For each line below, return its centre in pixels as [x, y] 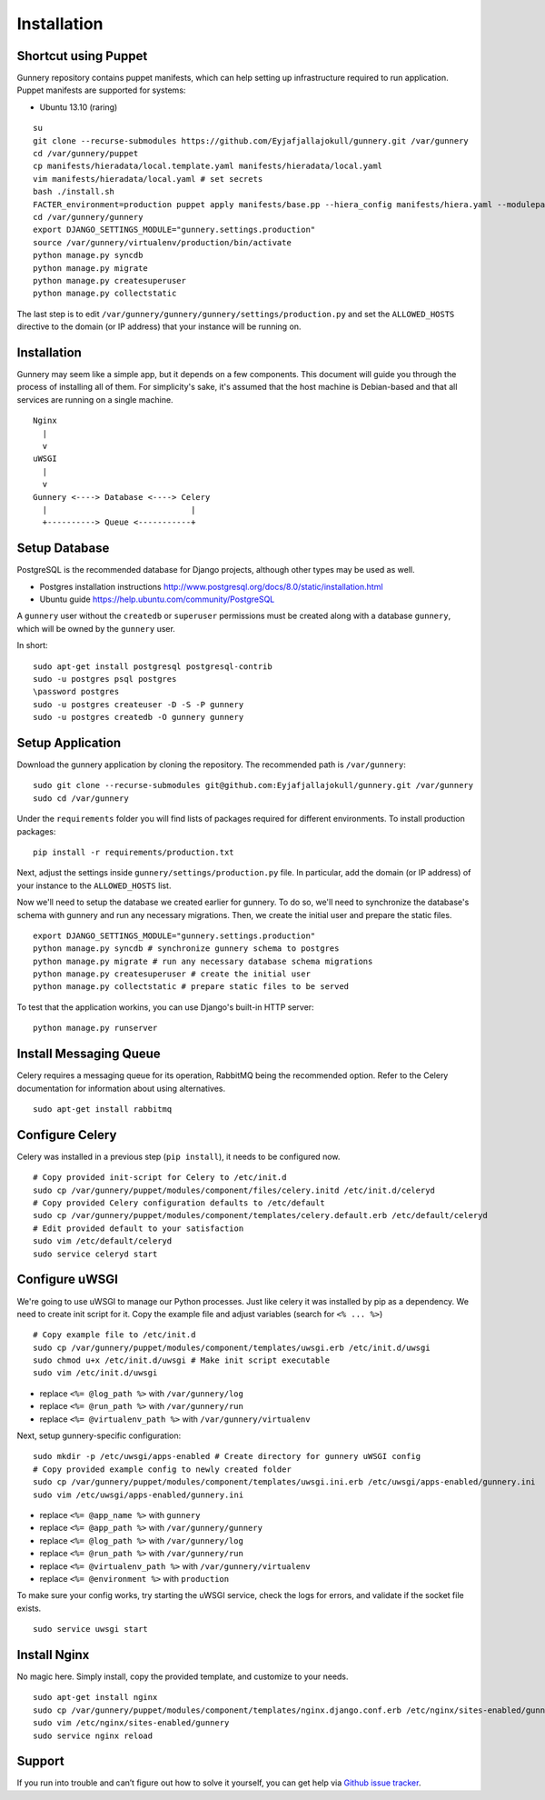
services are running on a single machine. [95, 399]
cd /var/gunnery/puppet [86, 154]
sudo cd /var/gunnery [81, 798]
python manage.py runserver [95, 1028]
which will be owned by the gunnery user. [96, 628]
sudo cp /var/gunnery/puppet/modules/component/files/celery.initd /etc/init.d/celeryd [234, 1190]
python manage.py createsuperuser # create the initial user [172, 974]
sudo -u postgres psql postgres [105, 679]
